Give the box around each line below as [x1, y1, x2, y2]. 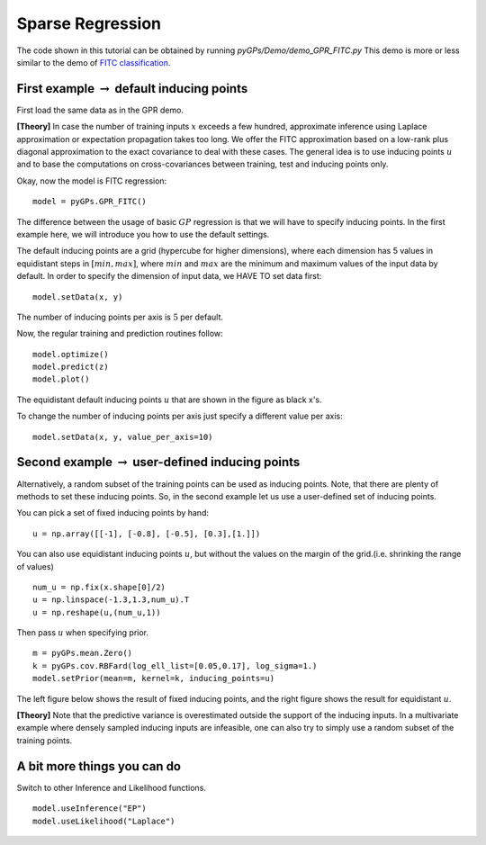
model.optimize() [32, 349, 109, 359]
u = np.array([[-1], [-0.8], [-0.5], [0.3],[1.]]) [32, 528, 261, 539]
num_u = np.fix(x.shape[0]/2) [32, 581, 166, 592]
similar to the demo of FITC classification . [16, 57, 171, 67]
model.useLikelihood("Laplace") [32, 815, 175, 826]
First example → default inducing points [16, 81, 248, 96]
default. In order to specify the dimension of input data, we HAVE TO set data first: [16, 271, 322, 282]
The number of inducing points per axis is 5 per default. [16, 311, 224, 322]
